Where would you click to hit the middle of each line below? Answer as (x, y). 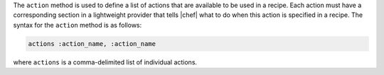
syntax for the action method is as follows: (78, 25)
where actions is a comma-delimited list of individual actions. (105, 62)
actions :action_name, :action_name (92, 44)
